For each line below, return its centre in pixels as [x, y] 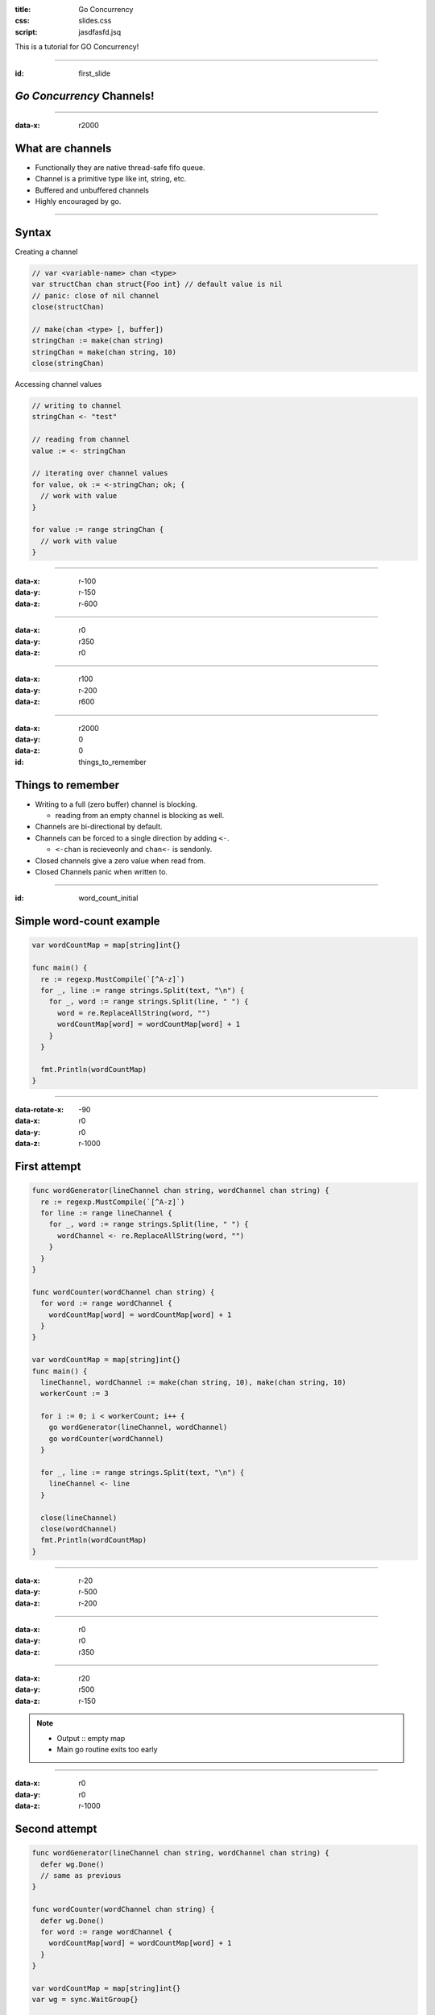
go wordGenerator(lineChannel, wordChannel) [138, 1427]
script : [26, 31]
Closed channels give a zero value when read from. [120, 860]
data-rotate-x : [39, 1110]
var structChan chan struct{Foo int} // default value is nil [157, 285]
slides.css [95, 21]
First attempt [48, 1167]
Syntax [33, 233]
